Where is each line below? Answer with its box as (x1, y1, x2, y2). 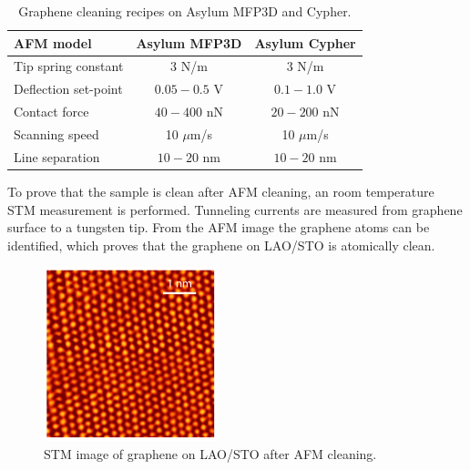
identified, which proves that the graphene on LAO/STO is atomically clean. (7, 235, 435, 254)
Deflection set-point (14, 79, 123, 98)
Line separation (14, 147, 100, 166)
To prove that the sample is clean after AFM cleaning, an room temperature (7, 181, 434, 200)
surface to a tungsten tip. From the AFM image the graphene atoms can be (7, 218, 430, 237)
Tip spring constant (14, 56, 124, 76)
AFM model (14, 33, 92, 52)
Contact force (14, 102, 89, 121)
